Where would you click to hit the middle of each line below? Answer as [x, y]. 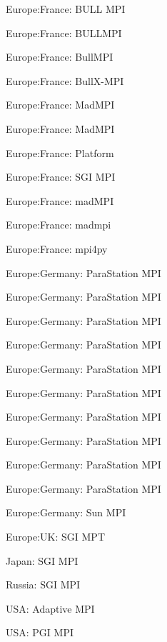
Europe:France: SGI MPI [61, 177]
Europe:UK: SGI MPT [56, 537]
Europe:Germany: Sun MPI [66, 512]
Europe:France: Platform [60, 152]
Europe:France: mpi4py [57, 248]
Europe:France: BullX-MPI [65, 80]
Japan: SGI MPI [42, 560]
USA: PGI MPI [40, 632]
